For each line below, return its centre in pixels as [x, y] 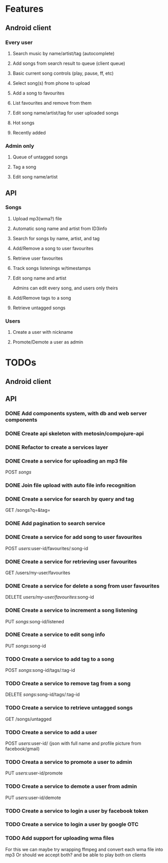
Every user [19, 42]
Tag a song [24, 167]
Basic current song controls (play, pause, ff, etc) [63, 73]
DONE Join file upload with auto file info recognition [71, 485]
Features [24, 9]
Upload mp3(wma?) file [37, 218]
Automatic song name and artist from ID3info [60, 229]
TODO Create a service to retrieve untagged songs [69, 708]
